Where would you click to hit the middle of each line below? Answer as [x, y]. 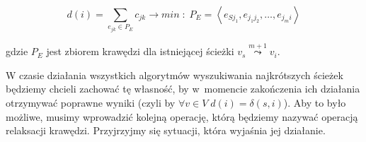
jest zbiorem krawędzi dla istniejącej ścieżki [140, 51]
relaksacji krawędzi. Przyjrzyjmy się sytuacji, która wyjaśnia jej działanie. [166, 130]
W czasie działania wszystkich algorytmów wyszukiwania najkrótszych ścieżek [175, 75]
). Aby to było [315, 102]
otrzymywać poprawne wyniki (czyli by [91, 102]
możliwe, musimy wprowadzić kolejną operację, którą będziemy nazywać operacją [182, 116]
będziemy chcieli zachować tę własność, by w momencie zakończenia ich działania [183, 89]
